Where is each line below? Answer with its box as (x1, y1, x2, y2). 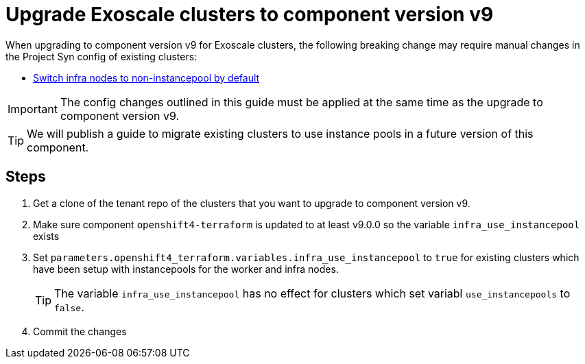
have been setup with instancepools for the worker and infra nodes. (33, 263, 339, 275)
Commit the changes (33, 325, 127, 337)
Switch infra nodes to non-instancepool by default (33, 71, 260, 84)
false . (54, 300, 84, 314)
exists (33, 230, 60, 242)
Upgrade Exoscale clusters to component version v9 (5, 3, 494, 26)
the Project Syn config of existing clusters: (5, 50, 198, 62)
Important (8, 101, 58, 116)
